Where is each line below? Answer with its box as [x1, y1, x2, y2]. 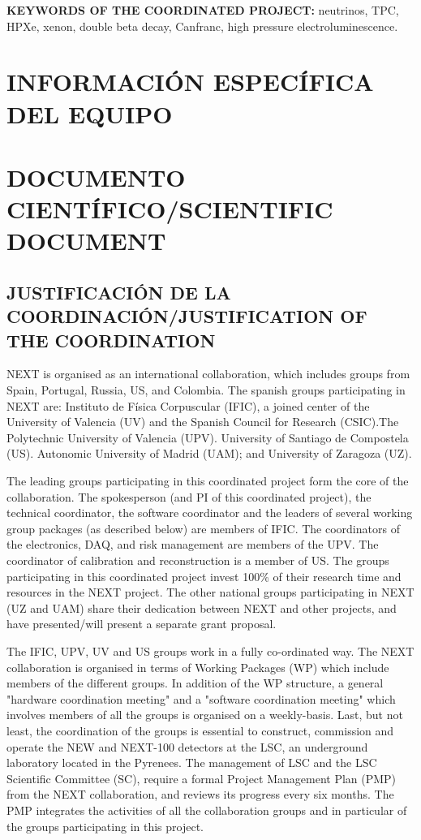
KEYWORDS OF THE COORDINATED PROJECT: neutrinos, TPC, [6, 2, 399, 18]
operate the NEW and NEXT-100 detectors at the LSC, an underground [6, 738, 368, 755]
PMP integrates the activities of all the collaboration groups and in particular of [6, 801, 407, 818]
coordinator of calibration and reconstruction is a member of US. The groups [6, 552, 389, 569]
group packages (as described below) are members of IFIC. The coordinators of [6, 519, 400, 536]
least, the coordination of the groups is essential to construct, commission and [6, 722, 394, 739]
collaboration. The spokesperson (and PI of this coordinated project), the [6, 488, 372, 505]
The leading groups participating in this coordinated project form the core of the [6, 472, 409, 489]
